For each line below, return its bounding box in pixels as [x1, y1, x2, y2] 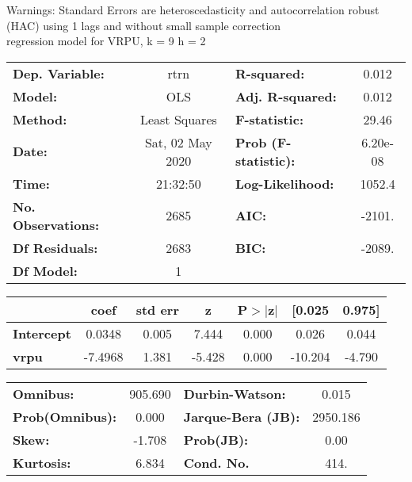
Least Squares [139, 109, 217, 128]
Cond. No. [183, 453, 250, 472]
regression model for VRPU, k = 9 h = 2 [6, 33, 206, 49]
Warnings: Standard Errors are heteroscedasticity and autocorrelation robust [6, 2, 380, 17]
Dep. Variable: [13, 63, 105, 82]
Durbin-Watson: [183, 384, 286, 403]
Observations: [13, 215, 100, 234]
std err [135, 300, 179, 319]
